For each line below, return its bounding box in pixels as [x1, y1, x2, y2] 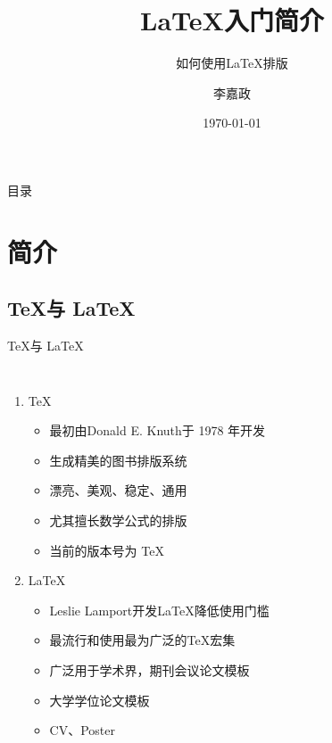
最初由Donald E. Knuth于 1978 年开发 [49, 421, 266, 440]
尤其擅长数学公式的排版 [49, 511, 187, 530]
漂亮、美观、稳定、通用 [49, 481, 187, 499]
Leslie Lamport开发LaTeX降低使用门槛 [49, 600, 270, 619]
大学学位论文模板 [49, 690, 150, 709]
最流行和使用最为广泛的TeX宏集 [49, 631, 236, 649]
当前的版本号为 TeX [49, 541, 164, 559]
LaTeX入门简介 [140, 2, 324, 38]
